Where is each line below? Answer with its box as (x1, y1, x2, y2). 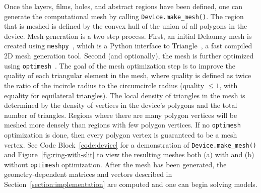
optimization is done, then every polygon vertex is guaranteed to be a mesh (4, 129, 237, 140)
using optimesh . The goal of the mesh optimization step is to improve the (4, 60, 235, 71)
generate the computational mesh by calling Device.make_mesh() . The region (4, 11, 244, 21)
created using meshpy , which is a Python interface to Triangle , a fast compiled (4, 40, 252, 51)
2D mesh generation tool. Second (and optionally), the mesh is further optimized (4, 50, 254, 61)
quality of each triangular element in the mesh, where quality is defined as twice (4, 70, 251, 81)
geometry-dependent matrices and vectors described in (4, 169, 172, 179)
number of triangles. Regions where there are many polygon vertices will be (4, 109, 237, 120)
